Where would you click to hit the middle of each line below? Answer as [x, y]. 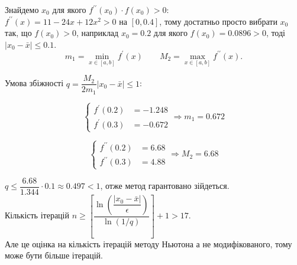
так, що [18, 33]
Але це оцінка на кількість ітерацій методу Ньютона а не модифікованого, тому [148, 243]
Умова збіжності [34, 83]
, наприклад [98, 33]
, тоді [275, 33]
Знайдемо [22, 9]
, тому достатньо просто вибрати [218, 21]
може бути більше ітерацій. [54, 255]
